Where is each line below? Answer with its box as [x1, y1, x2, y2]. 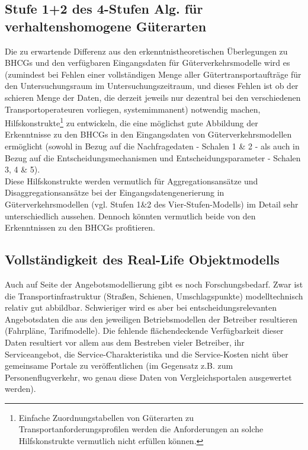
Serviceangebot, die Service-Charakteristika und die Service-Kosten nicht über [5, 347, 288, 360]
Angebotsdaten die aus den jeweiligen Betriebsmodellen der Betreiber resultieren [5, 312, 298, 325]
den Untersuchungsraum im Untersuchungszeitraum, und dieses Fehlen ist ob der [5, 79, 299, 92]
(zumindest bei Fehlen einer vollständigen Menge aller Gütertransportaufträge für [5, 68, 301, 80]
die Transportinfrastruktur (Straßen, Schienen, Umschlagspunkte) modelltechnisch [5, 289, 303, 302]
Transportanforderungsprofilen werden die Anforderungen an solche [18, 423, 264, 435]
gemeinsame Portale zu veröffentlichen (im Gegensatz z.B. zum [5, 359, 233, 372]
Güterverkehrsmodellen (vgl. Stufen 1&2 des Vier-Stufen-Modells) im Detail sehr [5, 197, 299, 210]
